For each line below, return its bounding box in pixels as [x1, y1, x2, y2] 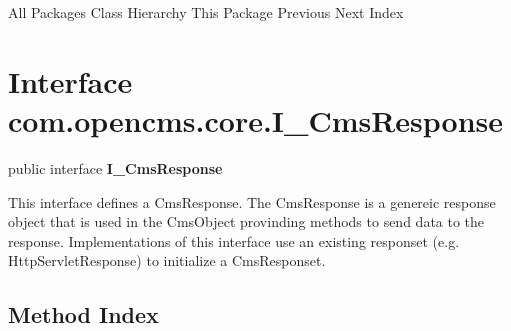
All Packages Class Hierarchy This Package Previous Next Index [8, 2, 404, 22]
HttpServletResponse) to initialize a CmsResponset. [8, 250, 326, 271]
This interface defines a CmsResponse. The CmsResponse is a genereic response [8, 191, 496, 212]
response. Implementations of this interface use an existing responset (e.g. [8, 230, 460, 251]
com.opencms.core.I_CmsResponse [8, 99, 504, 140]
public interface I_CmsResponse [8, 157, 223, 178]
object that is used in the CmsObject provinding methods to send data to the [8, 211, 485, 232]
